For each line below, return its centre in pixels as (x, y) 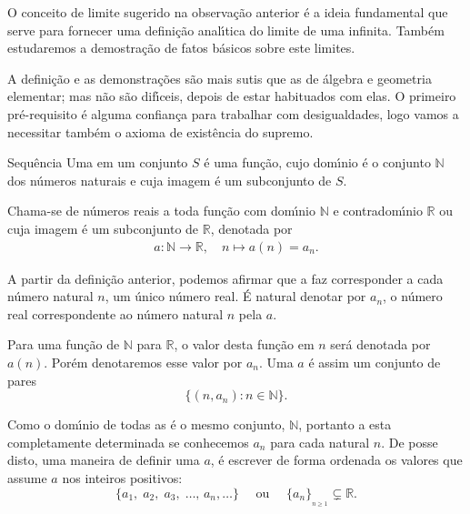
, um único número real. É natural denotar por (235, 296)
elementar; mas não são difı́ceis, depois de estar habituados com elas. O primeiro (232, 96)
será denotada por (380, 344)
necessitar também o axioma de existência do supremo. (160, 131)
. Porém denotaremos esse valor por (143, 362)
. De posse (410, 442)
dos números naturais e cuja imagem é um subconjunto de (170, 180)
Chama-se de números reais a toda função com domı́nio (161, 211)
